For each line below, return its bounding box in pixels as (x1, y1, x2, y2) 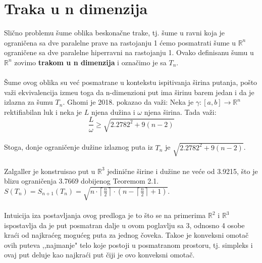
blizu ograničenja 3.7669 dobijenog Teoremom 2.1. (4, 176, 159, 186)
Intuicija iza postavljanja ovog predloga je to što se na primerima (4, 210, 206, 221)
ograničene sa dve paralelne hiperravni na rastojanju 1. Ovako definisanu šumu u (4, 47, 254, 58)
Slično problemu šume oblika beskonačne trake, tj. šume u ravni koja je (4, 27, 225, 38)
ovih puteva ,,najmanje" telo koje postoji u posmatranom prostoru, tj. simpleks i (4, 239, 253, 250)
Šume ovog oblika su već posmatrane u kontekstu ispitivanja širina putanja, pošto (4, 77, 257, 87)
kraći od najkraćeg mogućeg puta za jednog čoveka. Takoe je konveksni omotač (4, 230, 249, 240)
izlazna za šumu (4, 97, 53, 107)
